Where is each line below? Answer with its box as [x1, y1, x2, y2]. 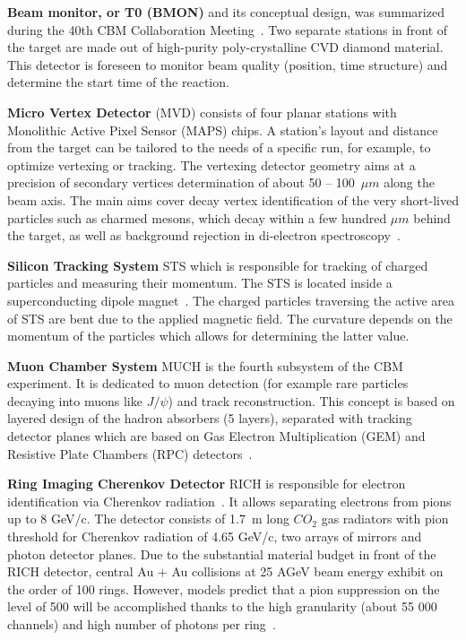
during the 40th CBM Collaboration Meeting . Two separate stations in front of [7, 20, 448, 39]
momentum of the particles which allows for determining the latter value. [7, 326, 410, 345]
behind [413, 208, 451, 227]
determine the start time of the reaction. [7, 73, 229, 91]
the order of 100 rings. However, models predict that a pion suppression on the [7, 579, 440, 598]
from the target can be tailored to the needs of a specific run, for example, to [7, 138, 431, 157]
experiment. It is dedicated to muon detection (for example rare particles [7, 374, 409, 393]
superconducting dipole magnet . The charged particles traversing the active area [7, 290, 455, 309]
